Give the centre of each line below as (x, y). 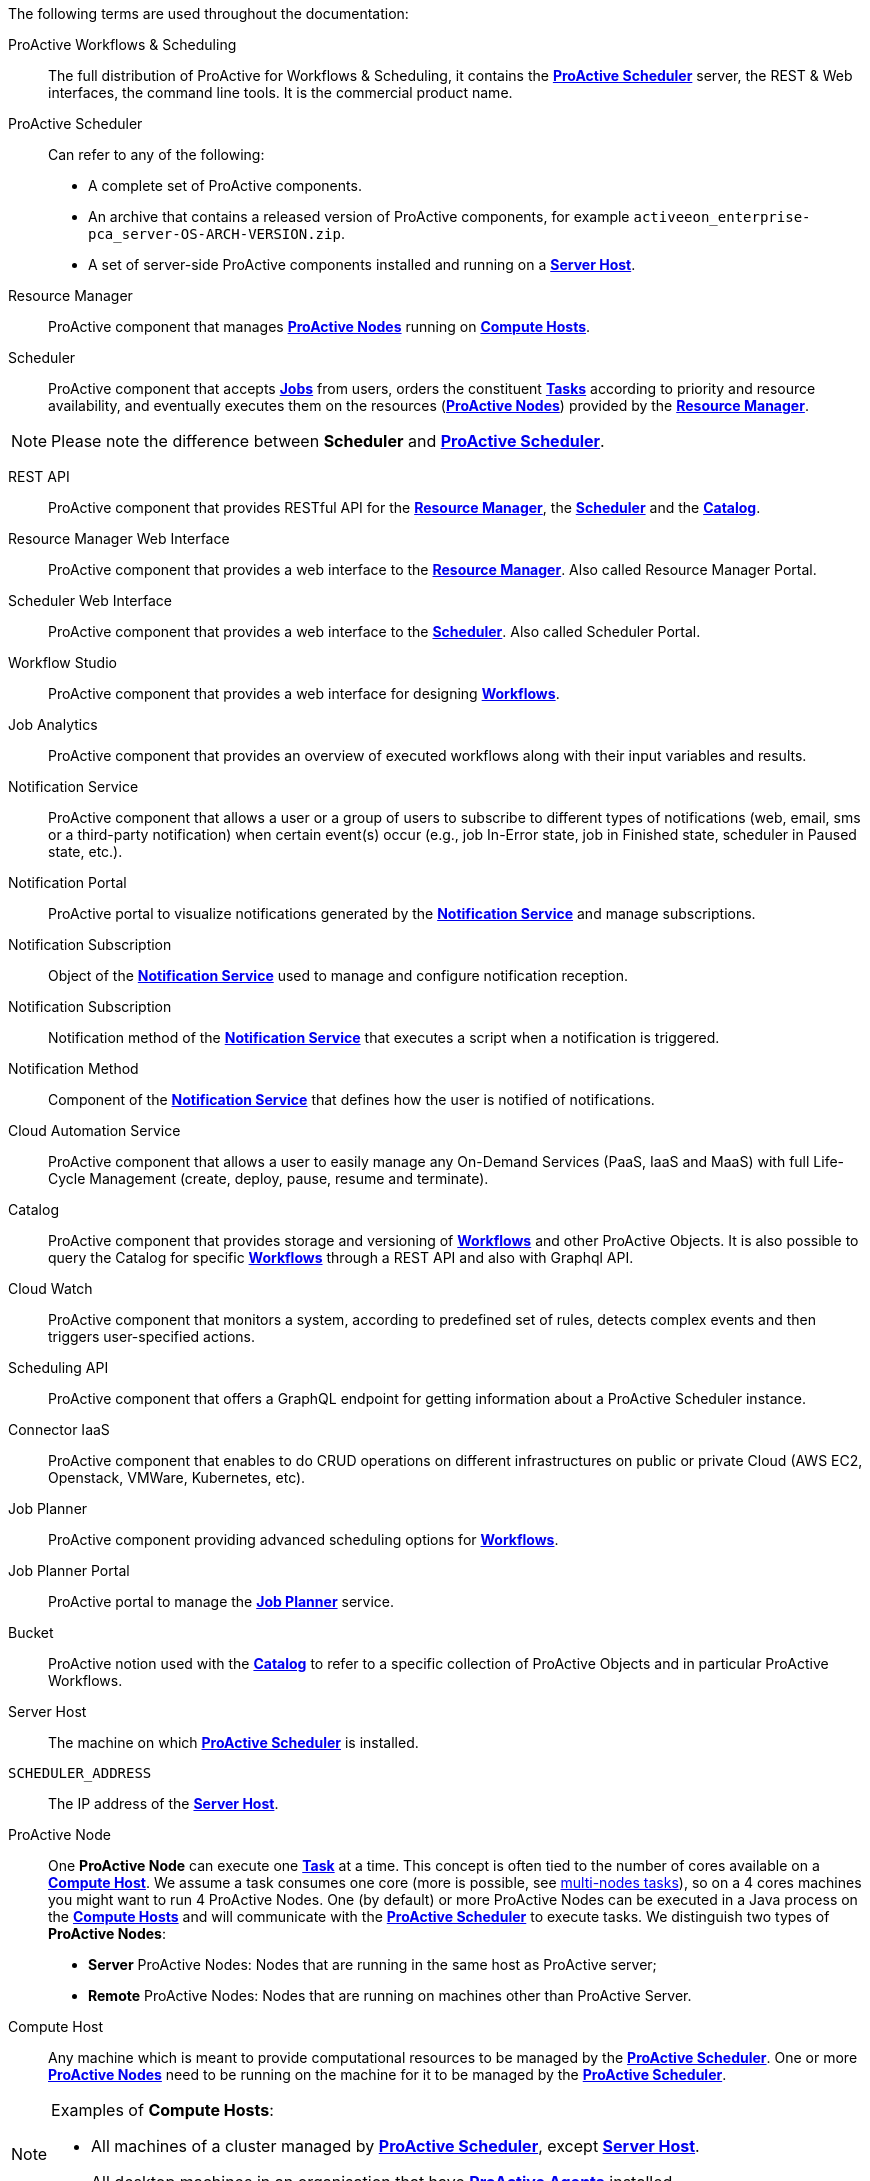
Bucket (31, 1632)
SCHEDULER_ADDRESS (80, 1773)
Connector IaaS (59, 1429)
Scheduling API (58, 1367)
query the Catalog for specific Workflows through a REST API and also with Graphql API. (341, 1257)
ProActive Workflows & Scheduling (122, 44)
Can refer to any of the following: (156, 154)
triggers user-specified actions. (151, 1336)
